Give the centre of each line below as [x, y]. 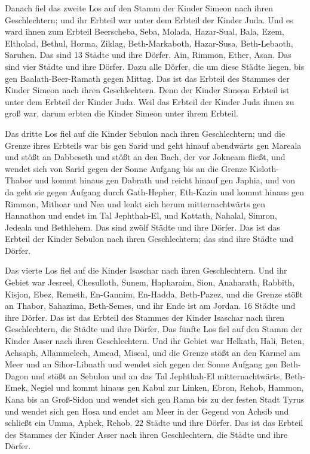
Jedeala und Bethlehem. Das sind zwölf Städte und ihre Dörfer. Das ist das [142, 227]
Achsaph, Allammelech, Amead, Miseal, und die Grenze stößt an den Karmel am [153, 352]
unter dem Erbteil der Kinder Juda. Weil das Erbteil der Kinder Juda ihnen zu [150, 101]
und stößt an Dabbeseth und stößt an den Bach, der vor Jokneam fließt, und [145, 157]
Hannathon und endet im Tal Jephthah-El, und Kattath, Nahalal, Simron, [141, 215]
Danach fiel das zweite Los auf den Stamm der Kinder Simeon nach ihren [139, 8]
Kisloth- [264, 168]
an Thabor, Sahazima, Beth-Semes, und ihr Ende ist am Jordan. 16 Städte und [150, 306]
